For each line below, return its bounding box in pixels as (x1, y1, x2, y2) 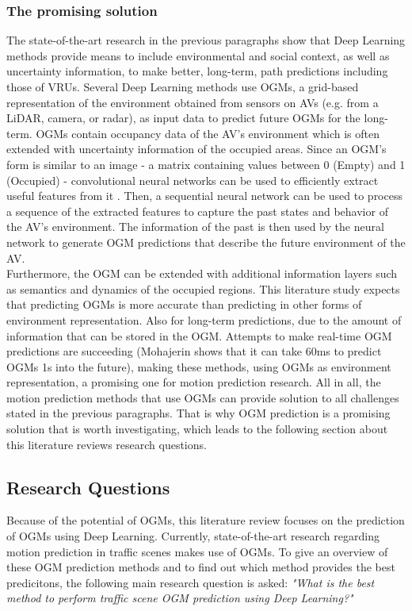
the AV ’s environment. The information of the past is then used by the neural (6, 218, 384, 235)
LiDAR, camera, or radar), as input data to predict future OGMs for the (6, 110, 360, 126)
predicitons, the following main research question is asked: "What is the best (6, 574, 375, 590)
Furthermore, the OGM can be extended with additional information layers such (6, 265, 398, 282)
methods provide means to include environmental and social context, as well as (6, 47, 390, 63)
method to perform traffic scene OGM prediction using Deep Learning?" (6, 590, 353, 606)
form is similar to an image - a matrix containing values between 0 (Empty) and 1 (6, 156, 406, 172)
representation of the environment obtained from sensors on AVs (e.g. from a (6, 94, 379, 110)
